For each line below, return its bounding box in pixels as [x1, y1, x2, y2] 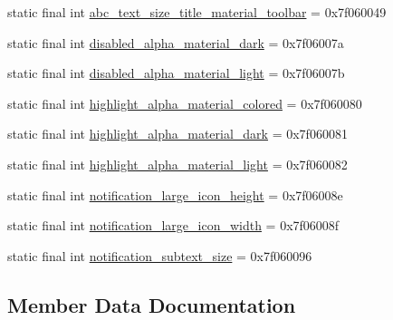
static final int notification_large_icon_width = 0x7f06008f [7, 216, 340, 235]
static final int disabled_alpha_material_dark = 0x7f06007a [7, 33, 344, 52]
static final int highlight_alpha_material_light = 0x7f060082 [7, 154, 348, 173]
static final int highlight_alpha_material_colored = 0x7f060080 [7, 93, 362, 112]
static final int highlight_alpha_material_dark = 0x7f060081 [7, 124, 348, 143]
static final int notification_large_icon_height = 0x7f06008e [7, 185, 343, 204]
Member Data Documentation [7, 290, 296, 318]
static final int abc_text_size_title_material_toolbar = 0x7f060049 [7, 3, 387, 21]
